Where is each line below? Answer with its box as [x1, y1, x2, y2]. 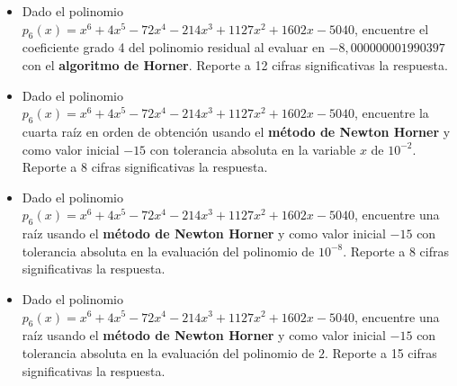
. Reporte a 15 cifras [324, 343, 437, 362]
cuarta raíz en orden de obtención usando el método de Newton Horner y [22, 121, 451, 140]
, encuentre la [354, 103, 429, 122]
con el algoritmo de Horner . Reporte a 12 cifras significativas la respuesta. [22, 55, 448, 74]
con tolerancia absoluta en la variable [149, 139, 356, 158]
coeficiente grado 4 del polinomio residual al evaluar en [22, 38, 325, 57]
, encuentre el [354, 19, 429, 38]
